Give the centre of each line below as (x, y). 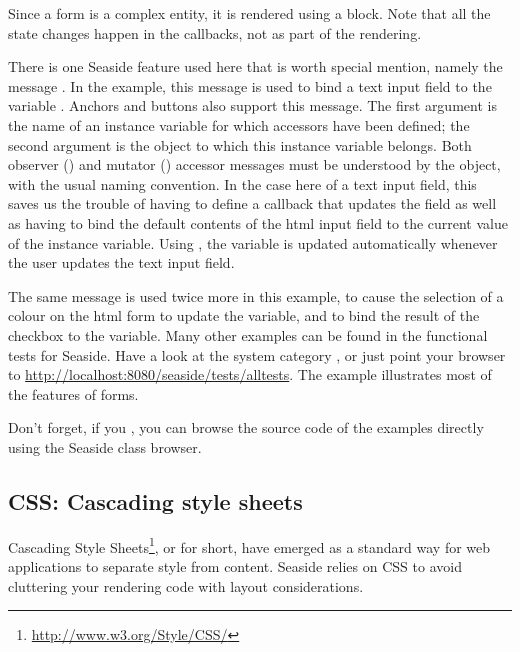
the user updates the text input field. (121, 262)
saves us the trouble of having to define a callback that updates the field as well (252, 203)
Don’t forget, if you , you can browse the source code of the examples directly (246, 427)
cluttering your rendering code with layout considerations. (186, 585)
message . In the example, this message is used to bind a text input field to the (250, 85)
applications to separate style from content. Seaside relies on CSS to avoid (235, 565)
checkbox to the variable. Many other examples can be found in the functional (248, 334)
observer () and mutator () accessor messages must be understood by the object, (254, 164)
